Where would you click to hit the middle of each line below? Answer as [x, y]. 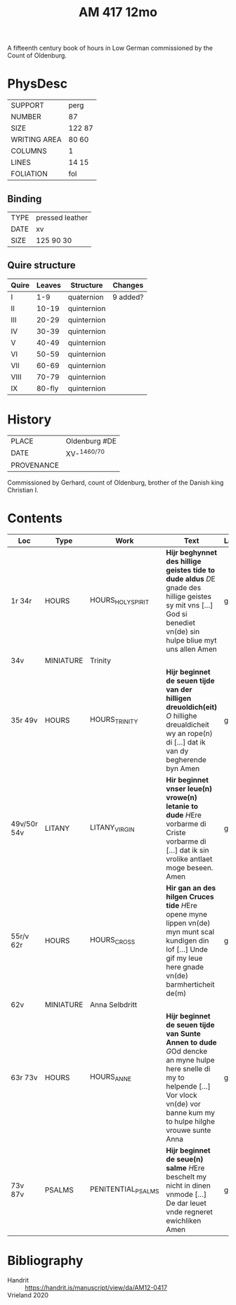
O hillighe [182, 716]
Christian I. [23, 490]
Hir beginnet [188, 780]
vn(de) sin [183, 631]
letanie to [182, 806]
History [29, 419]
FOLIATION [29, 174]
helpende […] [188, 1086]
